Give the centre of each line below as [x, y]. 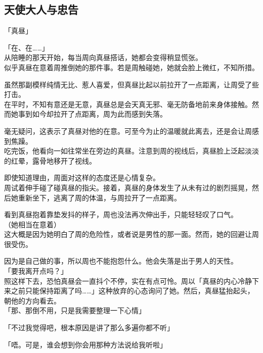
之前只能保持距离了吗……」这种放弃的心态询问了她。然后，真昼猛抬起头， [133, 291]
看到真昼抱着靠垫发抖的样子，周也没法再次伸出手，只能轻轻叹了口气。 [121, 214]
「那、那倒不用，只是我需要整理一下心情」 [75, 310]
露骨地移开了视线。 [64, 160]
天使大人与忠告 [41, 9]
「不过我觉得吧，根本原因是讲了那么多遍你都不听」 [89, 327]
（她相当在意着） [32, 224]
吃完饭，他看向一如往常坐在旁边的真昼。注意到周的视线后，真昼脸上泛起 [124, 151]
